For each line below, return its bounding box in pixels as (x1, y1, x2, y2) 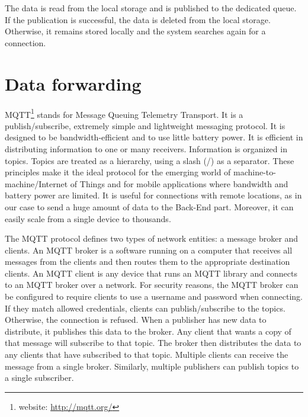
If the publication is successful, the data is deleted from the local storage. (5, 13, 271, 25)
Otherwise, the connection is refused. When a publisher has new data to (5, 313, 267, 326)
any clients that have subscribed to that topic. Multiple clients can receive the (5, 348, 288, 361)
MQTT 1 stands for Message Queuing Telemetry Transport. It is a (5, 106, 243, 120)
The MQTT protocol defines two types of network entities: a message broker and (5, 232, 299, 245)
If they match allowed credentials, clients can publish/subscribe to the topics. (5, 301, 285, 314)
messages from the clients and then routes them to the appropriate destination (5, 255, 290, 268)
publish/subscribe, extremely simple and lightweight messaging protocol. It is (5, 119, 285, 131)
